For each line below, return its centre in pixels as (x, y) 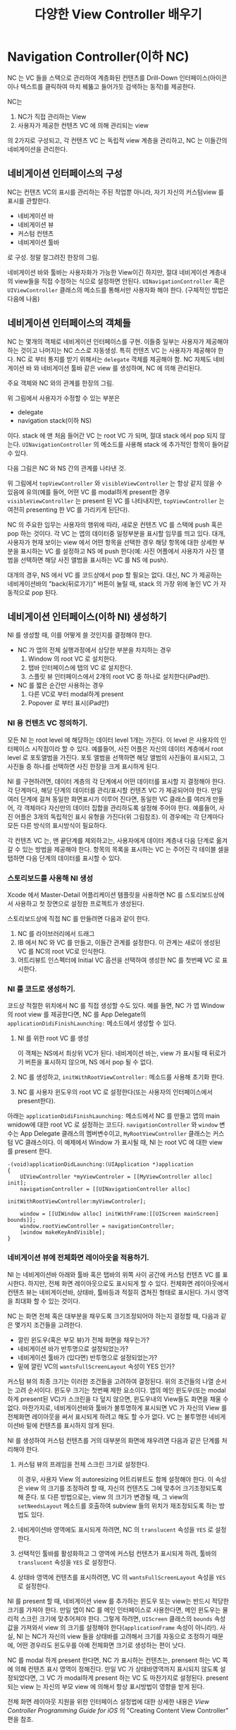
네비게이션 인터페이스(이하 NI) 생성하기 (87, 617)
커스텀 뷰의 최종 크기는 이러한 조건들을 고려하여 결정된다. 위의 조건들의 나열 (111, 1381)
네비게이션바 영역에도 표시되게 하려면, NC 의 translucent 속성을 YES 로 (115, 1530)
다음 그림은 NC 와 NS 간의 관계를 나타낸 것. (67, 468)
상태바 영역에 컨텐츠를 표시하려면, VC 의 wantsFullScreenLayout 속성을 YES (122, 1577)
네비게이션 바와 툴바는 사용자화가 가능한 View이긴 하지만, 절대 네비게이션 (107, 272)
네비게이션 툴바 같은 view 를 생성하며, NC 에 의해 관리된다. (122, 368)
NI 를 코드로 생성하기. (42, 989)
